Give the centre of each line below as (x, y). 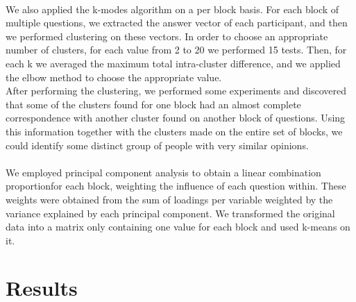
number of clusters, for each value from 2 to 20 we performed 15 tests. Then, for (176, 50)
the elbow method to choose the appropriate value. (114, 77)
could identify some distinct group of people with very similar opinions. (157, 145)
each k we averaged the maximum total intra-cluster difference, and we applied (173, 63)
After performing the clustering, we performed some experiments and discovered (176, 91)
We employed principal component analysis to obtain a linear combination (163, 172)
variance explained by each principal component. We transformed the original (170, 213)
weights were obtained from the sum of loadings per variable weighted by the (169, 199)
